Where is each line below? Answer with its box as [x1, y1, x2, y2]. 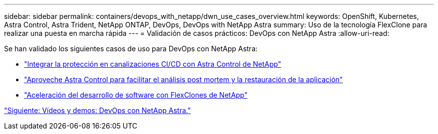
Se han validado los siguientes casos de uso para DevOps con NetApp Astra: [4, 44, 258, 53]
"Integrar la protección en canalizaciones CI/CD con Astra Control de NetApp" [24, 60, 281, 68]
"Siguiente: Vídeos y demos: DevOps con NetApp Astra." [4, 106, 191, 115]
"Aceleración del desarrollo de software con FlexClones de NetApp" [24, 91, 247, 99]
